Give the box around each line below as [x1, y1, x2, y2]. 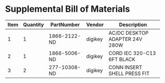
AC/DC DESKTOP [109, 29, 149, 36]
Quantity [23, 21, 44, 28]
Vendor [86, 21, 104, 28]
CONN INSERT [109, 64, 142, 71]
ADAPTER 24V [109, 35, 142, 42]
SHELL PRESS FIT [109, 70, 150, 77]
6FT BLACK [109, 55, 136, 62]
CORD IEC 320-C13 [109, 50, 156, 56]
